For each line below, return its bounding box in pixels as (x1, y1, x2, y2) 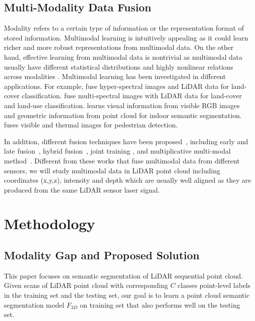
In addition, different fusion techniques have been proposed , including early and (4, 136, 249, 146)
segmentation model (4, 299, 65, 310)
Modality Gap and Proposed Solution (4, 247, 200, 263)
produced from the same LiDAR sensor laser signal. (4, 184, 160, 195)
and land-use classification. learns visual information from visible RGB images (4, 100, 240, 110)
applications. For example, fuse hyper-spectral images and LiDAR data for (4, 80, 229, 91)
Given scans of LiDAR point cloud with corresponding (4, 280, 168, 290)
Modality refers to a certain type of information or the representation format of (4, 23, 244, 33)
